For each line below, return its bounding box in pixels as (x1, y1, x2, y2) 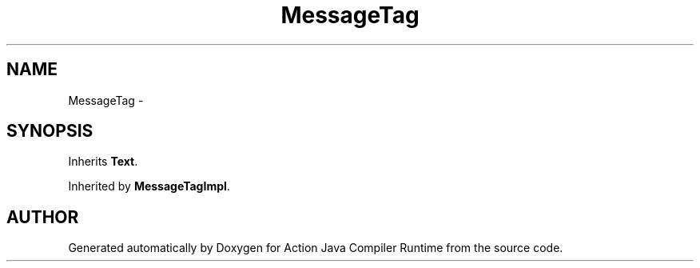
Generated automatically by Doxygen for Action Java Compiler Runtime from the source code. (68, 241, 563, 255)
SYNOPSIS (6, 121, 93, 142)
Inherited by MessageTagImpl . (68, 179, 230, 194)
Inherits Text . (68, 154, 138, 169)
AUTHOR (6, 206, 79, 227)
